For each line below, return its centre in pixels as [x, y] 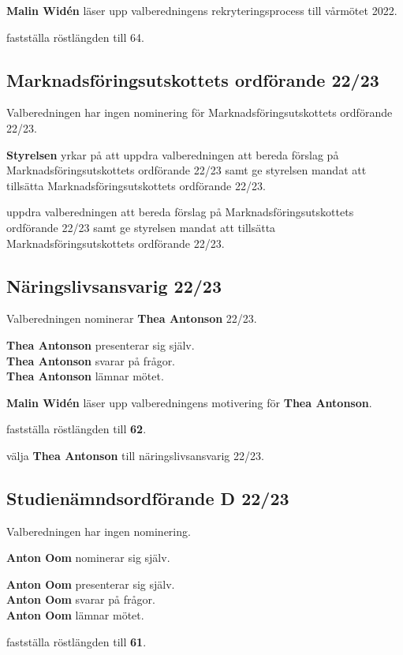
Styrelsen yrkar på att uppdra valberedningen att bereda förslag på [173, 154]
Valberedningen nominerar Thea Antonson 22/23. [132, 318]
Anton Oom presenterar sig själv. [91, 584]
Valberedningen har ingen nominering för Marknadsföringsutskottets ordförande [200, 112]
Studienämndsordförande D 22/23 [148, 498]
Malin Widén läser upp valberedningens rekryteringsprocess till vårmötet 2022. [202, 10]
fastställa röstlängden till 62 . [76, 429]
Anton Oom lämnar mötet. [75, 615]
